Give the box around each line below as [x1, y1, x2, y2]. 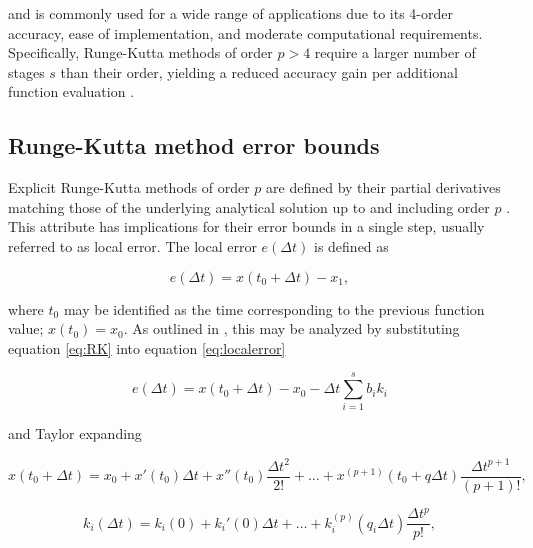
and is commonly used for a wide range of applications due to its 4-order [8, 3, 453, 23]
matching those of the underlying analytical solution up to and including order [8, 196, 490, 217]
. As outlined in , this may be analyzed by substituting [123, 318, 460, 339]
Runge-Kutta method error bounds [8, 130, 380, 161]
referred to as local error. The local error [8, 235, 257, 256]
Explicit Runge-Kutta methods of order [8, 177, 250, 198]
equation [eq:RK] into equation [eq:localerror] [8, 337, 286, 358]
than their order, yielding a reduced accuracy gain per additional [60, 61, 458, 82]
